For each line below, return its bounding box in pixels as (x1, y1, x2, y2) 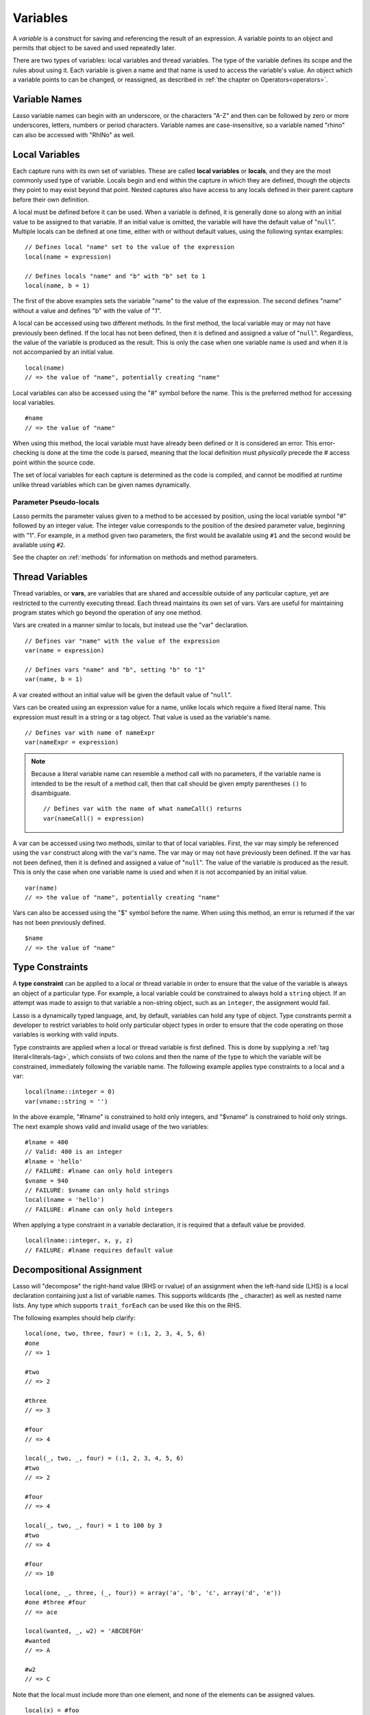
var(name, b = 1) (25, 676, 83, 683)
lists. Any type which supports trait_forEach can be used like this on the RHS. (12, 1301, 242, 1310)
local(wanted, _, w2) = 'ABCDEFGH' (25, 1627, 145, 1635)
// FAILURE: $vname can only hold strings (25, 1186, 170, 1194)
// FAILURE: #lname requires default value (25, 1246, 173, 1254)
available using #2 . (12, 541, 66, 549)
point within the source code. (12, 458, 95, 466)
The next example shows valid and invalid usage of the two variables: (12, 1122, 209, 1131)
